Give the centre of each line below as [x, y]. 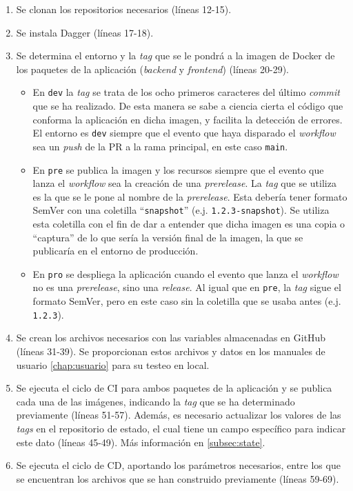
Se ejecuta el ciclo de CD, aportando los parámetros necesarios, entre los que [178, 465]
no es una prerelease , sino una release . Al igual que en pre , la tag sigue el [187, 287]
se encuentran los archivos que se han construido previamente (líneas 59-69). [178, 478]
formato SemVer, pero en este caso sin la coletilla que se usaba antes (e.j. [187, 301]
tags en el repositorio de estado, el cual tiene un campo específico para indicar [181, 428]
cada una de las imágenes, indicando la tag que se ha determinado [155, 401]
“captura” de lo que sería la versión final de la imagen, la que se [168, 237]
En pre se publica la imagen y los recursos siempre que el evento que [178, 169]
